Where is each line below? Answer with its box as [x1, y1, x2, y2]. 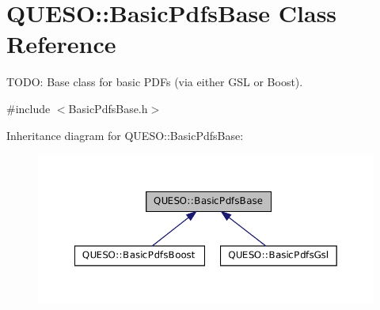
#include [6, 100, 51, 116]
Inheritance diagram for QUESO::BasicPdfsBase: [6, 127, 244, 143]
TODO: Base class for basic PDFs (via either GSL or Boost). [6, 74, 303, 90]
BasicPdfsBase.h [68, 100, 148, 116]
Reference [6, 28, 116, 60]
